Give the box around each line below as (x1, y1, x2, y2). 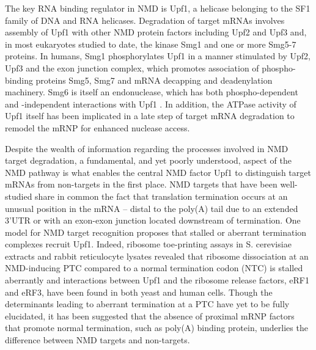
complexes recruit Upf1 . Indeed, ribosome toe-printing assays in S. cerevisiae (5, 238, 292, 250)
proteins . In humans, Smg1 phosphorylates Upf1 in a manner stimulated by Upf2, (5, 49, 310, 62)
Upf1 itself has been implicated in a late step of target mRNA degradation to (5, 109, 295, 122)
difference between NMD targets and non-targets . (5, 334, 190, 346)
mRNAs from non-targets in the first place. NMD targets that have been (5, 178, 277, 191)
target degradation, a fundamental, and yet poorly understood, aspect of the (5, 154, 292, 167)
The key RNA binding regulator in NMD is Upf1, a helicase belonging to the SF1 (5, 2, 310, 14)
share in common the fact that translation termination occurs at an (35, 189, 288, 202)
